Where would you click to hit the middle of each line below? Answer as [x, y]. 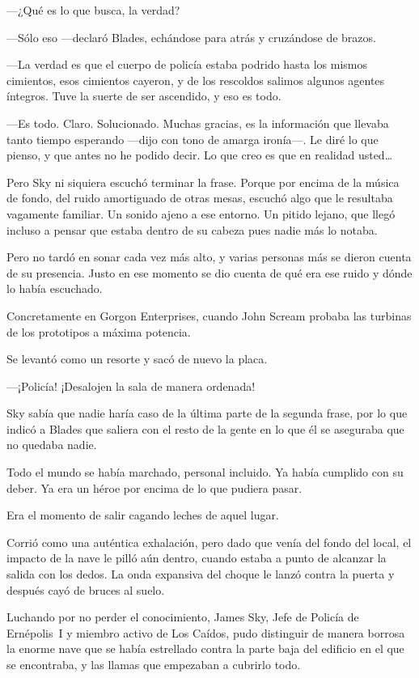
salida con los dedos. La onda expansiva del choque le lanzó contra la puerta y [201, 574]
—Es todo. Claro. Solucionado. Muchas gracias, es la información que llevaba [198, 123]
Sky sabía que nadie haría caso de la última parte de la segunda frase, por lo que [207, 413]
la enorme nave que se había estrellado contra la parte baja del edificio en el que [205, 648]
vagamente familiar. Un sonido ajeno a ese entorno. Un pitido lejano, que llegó [201, 213]
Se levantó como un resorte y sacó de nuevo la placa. [137, 359]
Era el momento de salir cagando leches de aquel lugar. [143, 515]
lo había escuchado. [55, 288]
